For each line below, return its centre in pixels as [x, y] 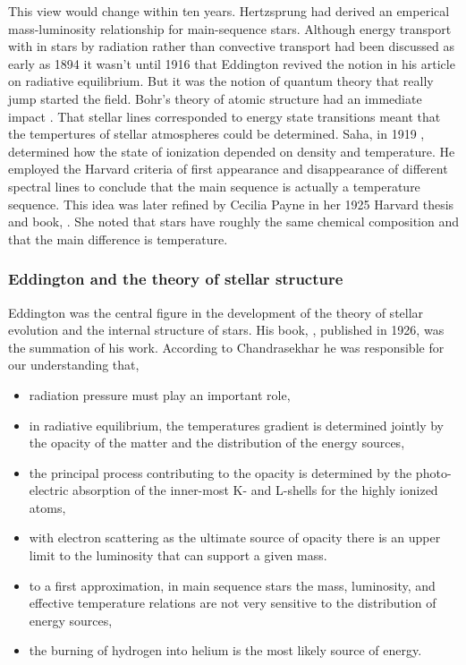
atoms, [47, 507]
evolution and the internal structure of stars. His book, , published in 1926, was [226, 330]
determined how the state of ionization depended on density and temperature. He [232, 151]
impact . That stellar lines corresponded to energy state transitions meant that [225, 116]
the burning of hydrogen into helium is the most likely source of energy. [225, 650]
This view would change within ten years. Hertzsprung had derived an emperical [229, 11]
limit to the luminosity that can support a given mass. [178, 555]
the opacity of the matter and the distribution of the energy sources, [217, 443]
